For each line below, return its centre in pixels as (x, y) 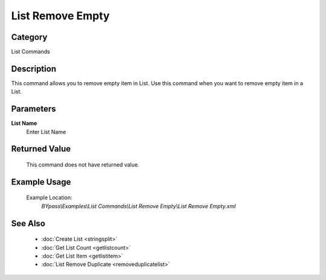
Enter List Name (46, 132)
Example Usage (41, 182)
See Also (28, 223)
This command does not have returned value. (83, 165)
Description (34, 68)
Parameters (34, 109)
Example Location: (49, 198)
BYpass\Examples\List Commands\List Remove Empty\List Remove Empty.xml (139, 206)
